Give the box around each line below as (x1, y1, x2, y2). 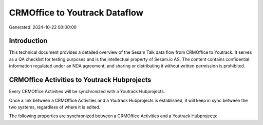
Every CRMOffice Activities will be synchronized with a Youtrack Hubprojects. (9, 89, 165, 94)
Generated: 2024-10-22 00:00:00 (9, 24, 77, 30)
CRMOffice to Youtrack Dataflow (9, 7, 144, 18)
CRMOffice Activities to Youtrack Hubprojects (9, 76, 151, 84)
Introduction (9, 37, 48, 45)
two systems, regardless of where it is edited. (9, 104, 101, 110)
